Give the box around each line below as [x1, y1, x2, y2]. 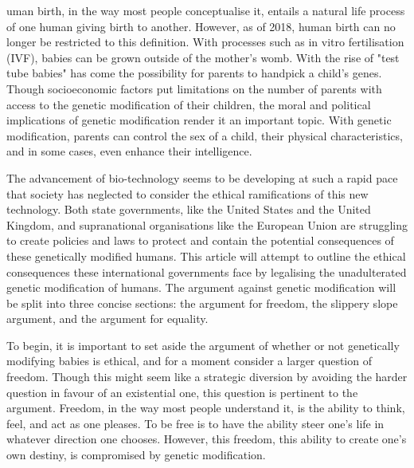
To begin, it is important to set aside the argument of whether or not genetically [6, 336, 400, 353]
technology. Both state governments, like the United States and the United [6, 201, 371, 218]
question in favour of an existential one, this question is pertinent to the [6, 383, 358, 400]
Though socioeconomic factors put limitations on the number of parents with [6, 80, 382, 96]
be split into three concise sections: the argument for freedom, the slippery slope [6, 294, 398, 311]
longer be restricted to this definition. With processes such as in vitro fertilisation [6, 33, 404, 50]
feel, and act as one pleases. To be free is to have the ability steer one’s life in [6, 415, 385, 431]
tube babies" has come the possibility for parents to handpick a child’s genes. [6, 65, 382, 81]
